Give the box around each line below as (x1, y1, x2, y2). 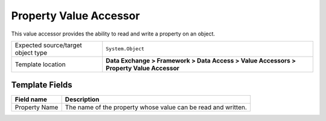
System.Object (106, 46, 145, 52)
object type (14, 48, 48, 57)
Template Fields (11, 80, 72, 90)
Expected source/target (14, 41, 82, 49)
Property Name (14, 103, 59, 111)
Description (65, 95, 100, 104)
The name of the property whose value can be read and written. (65, 103, 248, 111)
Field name (14, 95, 48, 104)
